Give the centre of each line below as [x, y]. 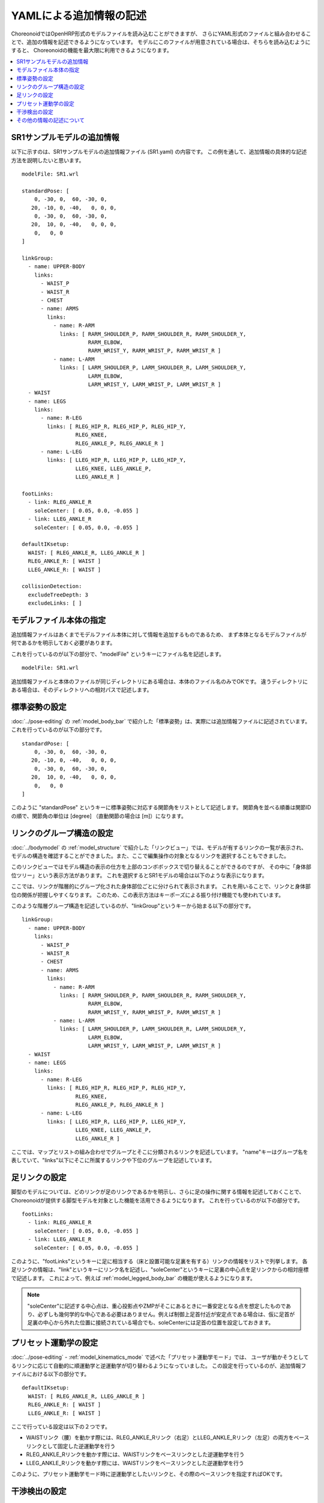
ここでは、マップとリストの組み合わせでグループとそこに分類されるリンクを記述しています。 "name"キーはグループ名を [160, 1152]
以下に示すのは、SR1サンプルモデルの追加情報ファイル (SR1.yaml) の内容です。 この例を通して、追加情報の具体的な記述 [159, 152]
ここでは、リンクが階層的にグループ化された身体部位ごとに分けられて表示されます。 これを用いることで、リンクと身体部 [161, 886]
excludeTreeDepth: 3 [58, 595]
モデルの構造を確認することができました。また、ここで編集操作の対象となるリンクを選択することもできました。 [150, 856]
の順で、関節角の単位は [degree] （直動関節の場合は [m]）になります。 [99, 816]
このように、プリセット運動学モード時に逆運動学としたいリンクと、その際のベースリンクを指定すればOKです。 [148, 1474]
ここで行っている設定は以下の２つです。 [61, 1426]
